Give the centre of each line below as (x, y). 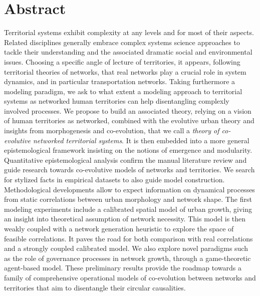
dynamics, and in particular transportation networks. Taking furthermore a (120, 81)
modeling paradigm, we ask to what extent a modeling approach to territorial (123, 91)
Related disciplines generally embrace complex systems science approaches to (122, 42)
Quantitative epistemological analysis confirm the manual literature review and (125, 160)
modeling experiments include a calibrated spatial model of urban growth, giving (128, 209)
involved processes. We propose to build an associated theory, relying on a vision (128, 110)
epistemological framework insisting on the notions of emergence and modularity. (128, 150)
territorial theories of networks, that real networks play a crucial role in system (125, 71)
